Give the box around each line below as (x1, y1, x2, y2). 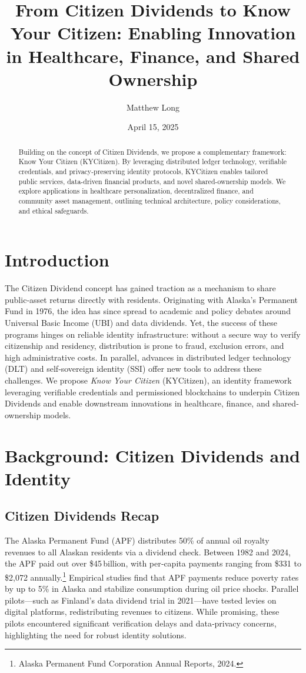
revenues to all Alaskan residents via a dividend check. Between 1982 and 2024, (5, 545, 291, 558)
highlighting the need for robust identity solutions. (5, 628, 187, 641)
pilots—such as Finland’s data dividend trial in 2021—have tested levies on (5, 594, 277, 606)
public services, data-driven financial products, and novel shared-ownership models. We (18, 176, 286, 186)
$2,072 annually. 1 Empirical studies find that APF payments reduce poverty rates (5, 569, 299, 583)
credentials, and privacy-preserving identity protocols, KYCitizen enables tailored (18, 166, 268, 176)
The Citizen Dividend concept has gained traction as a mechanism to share (5, 282, 276, 294)
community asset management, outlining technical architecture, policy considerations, (18, 195, 281, 205)
